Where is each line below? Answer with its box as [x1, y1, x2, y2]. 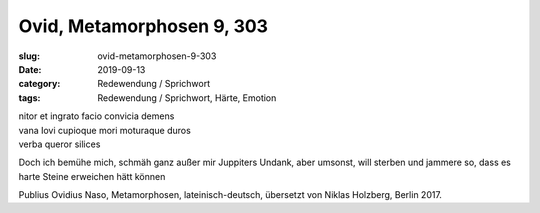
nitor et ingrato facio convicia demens [18, 110, 175, 122]
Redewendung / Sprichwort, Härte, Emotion [97, 91, 277, 104]
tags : [18, 91, 41, 104]
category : [18, 78, 61, 90]
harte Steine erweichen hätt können [18, 170, 166, 182]
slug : [18, 50, 40, 62]
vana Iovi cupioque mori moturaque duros [18, 124, 192, 136]
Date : [18, 63, 42, 75]
